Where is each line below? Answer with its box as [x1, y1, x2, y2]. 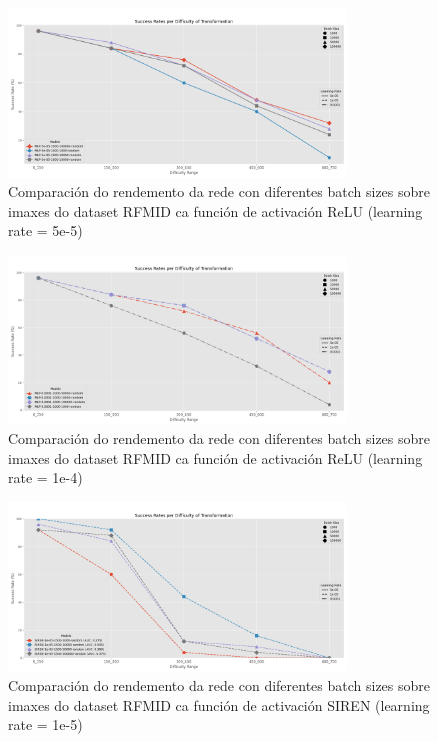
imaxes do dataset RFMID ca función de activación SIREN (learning [8, 694, 430, 715]
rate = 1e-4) [8, 467, 83, 488]
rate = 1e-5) [8, 714, 83, 735]
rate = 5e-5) [8, 220, 83, 241]
